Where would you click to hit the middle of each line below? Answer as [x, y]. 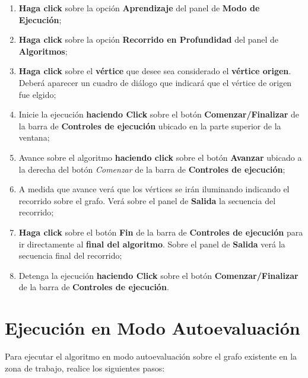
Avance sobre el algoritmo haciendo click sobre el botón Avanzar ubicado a [160, 157]
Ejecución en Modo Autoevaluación [153, 328]
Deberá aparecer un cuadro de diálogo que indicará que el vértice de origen [155, 82]
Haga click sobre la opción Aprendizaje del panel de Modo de [139, 8]
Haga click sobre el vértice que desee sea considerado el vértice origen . [155, 71]
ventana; [34, 137]
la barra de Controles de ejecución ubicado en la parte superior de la [150, 126]
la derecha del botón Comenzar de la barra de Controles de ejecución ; [152, 169]
